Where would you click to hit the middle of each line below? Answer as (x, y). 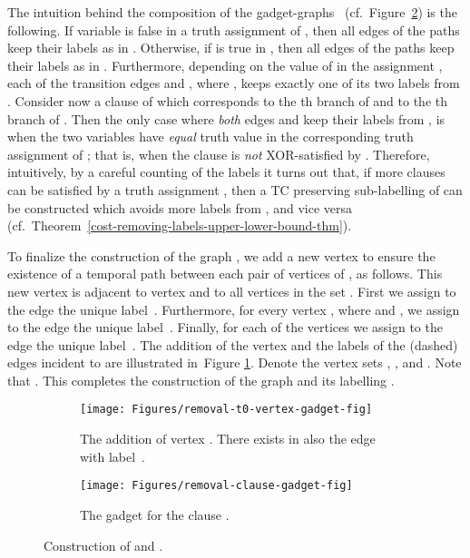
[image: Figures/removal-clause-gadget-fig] (216, 486)
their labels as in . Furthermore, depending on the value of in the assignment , (225, 65)
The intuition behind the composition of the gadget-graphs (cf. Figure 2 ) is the (232, 12)
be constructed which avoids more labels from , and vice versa (180, 207)
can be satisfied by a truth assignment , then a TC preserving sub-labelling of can (235, 189)
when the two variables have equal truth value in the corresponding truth (211, 137)
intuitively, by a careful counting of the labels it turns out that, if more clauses (226, 172)
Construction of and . (103, 545)
